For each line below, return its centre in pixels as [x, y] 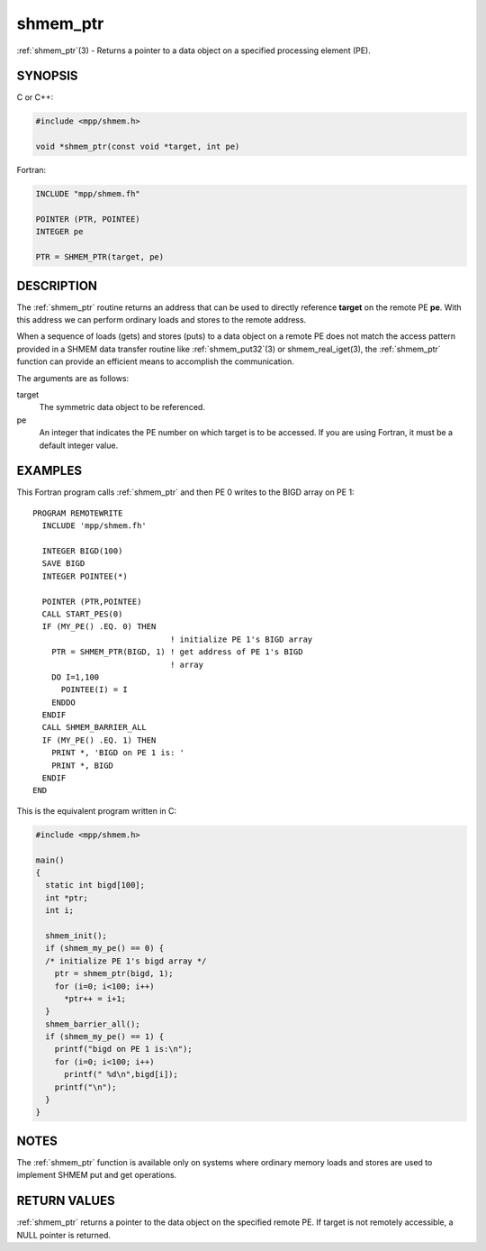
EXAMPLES [49, 471]
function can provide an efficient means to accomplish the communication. [155, 361]
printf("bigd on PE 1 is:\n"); [123, 1049]
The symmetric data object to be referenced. [122, 407]
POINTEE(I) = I [94, 690]
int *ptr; [67, 898]
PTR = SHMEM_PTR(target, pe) [100, 257]
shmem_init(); [76, 936]
